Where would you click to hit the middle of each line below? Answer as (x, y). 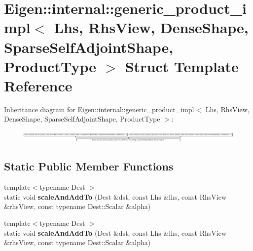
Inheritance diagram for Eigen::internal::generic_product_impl (99, 109)
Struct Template (182, 66)
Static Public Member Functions (89, 166)
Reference (38, 85)
